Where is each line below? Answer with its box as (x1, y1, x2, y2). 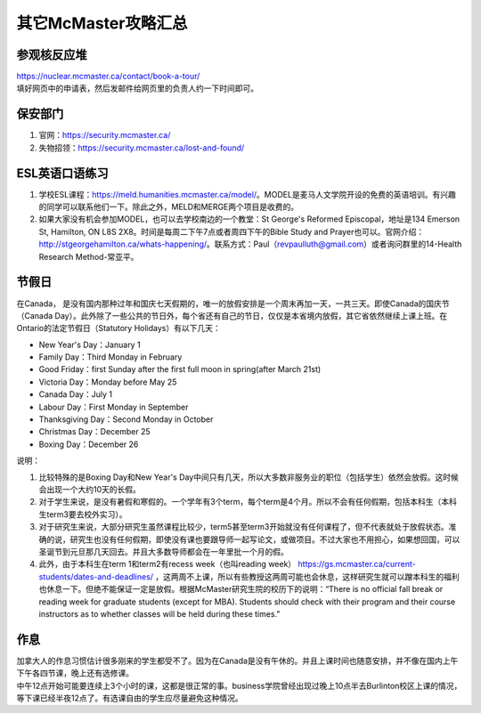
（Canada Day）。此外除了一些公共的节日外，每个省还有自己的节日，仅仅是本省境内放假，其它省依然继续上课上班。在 (16, 310, 448, 320)
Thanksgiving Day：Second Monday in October (38, 414, 214, 425)
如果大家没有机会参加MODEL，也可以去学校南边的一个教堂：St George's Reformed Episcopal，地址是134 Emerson (38, 214, 461, 224)
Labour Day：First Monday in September (38, 401, 189, 412)
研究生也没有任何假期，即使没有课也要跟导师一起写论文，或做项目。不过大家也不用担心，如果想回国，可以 (69, 534, 461, 545)
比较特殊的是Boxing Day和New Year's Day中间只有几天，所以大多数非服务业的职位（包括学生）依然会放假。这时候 (38, 472, 459, 482)
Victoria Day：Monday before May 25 (38, 377, 177, 387)
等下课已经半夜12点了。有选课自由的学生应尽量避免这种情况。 (16, 693, 244, 703)
